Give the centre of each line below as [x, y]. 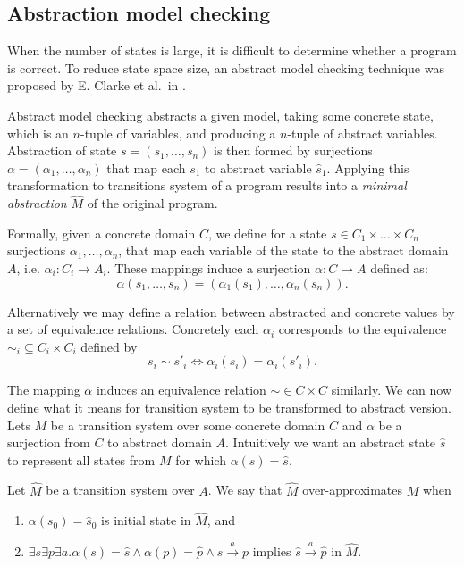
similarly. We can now [392, 390]
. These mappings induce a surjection [209, 267]
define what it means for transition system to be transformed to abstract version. [229, 407]
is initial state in [146, 520]
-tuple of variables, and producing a [178, 133]
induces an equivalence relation [181, 390]
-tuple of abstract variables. [363, 133]
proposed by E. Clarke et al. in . [97, 85]
